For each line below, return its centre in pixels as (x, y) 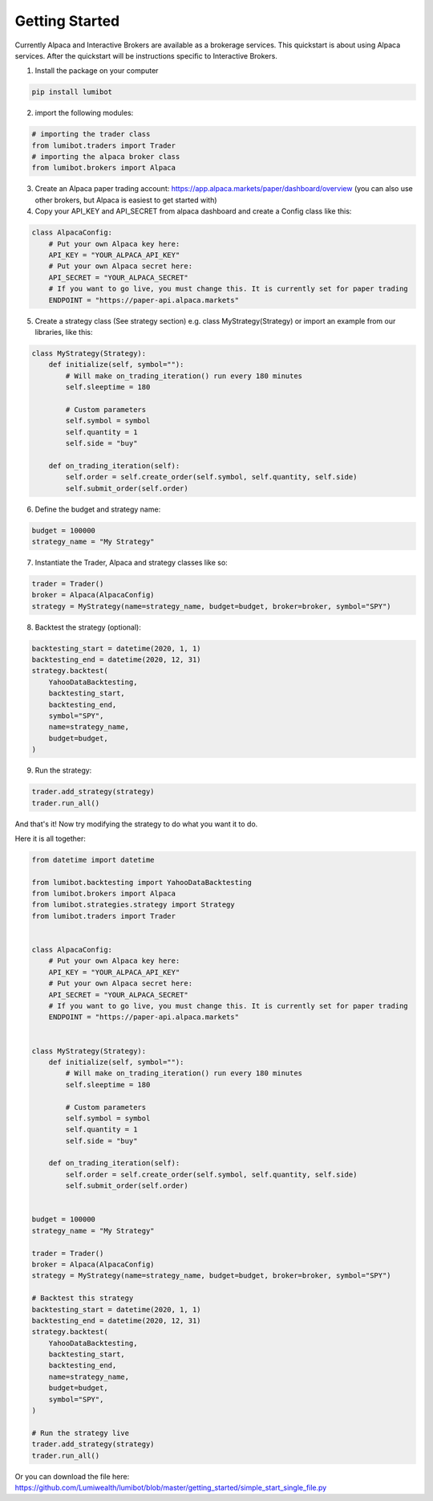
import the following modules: (84, 113)
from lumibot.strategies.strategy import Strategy (134, 905)
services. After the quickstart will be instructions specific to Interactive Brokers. (146, 55)
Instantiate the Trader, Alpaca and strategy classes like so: (131, 562)
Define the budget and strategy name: (98, 509)
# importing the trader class (91, 134)
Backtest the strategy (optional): (88, 627)
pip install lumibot (72, 92)
